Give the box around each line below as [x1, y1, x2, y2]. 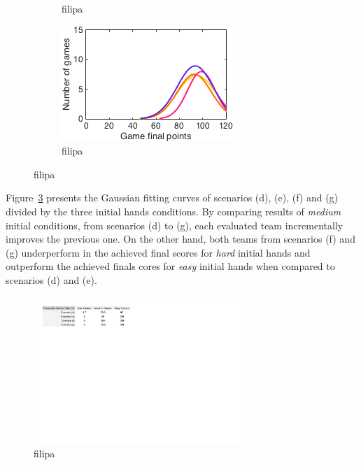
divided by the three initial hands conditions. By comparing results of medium [6, 203, 341, 218]
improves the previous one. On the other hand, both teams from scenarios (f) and [6, 231, 355, 246]
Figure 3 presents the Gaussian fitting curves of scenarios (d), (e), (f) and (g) [6, 190, 339, 205]
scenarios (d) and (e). [6, 272, 97, 287]
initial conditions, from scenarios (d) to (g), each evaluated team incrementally [6, 217, 344, 232]
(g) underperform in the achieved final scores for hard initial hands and [6, 245, 311, 259]
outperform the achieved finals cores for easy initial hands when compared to [6, 259, 335, 273]
